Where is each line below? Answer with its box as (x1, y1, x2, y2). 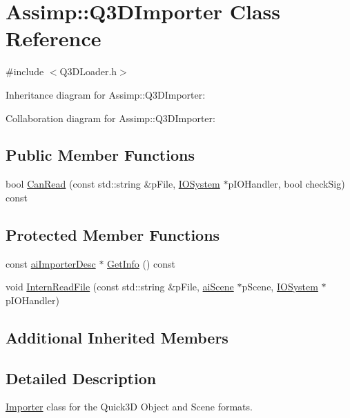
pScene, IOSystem (242, 279, 318, 294)
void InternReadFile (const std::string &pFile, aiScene (6, 279, 234, 294)
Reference (6, 24, 101, 52)
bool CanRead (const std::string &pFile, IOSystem (6, 177, 220, 191)
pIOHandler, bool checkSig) (228, 177, 345, 191)
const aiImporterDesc (6, 256, 96, 270)
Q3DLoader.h (59, 64, 117, 79)
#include (6, 64, 44, 79)
